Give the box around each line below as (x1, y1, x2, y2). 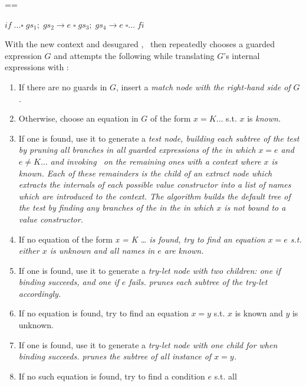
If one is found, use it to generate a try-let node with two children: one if (18, 264, 281, 276)
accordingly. (18, 287, 61, 299)
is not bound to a (224, 201, 286, 214)
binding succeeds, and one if (18, 276, 119, 288)
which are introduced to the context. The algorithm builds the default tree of (18, 189, 291, 202)
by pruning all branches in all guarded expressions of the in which (18, 143, 256, 156)
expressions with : (5, 61, 69, 73)
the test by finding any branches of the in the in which (18, 201, 214, 214)
